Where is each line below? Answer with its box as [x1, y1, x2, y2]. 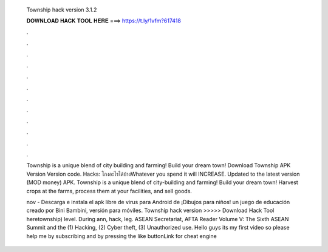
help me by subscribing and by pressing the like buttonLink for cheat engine [26, 232, 217, 239]
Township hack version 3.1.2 [26, 6, 97, 13]
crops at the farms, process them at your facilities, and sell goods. [26, 187, 193, 194]
